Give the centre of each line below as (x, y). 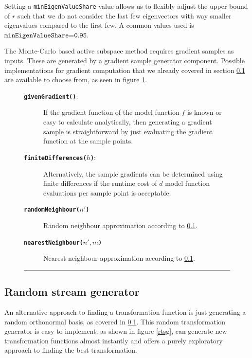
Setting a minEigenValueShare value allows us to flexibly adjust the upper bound (126, 6)
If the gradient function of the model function (111, 112)
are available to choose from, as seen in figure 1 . (76, 80)
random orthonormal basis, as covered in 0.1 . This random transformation (115, 321)
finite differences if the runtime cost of (100, 183)
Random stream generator (72, 292)
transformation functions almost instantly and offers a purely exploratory (114, 340)
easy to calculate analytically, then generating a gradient (128, 122)
